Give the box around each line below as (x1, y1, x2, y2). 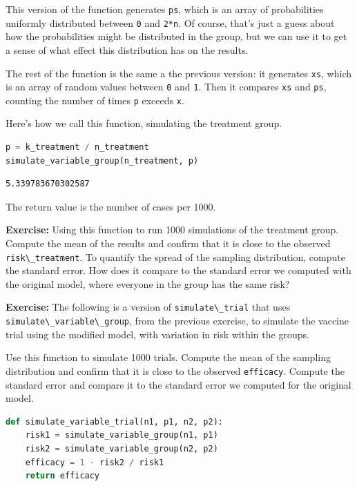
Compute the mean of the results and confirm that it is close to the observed (6, 236, 331, 251)
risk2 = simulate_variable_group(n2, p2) (25, 444, 218, 454)
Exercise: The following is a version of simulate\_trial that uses (6, 300, 291, 314)
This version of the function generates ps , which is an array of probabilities (6, 2, 324, 16)
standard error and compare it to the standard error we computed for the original (6, 377, 351, 391)
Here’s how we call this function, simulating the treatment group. (6, 116, 282, 130)
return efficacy (25, 471, 100, 481)
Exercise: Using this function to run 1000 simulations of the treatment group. (6, 222, 339, 237)
